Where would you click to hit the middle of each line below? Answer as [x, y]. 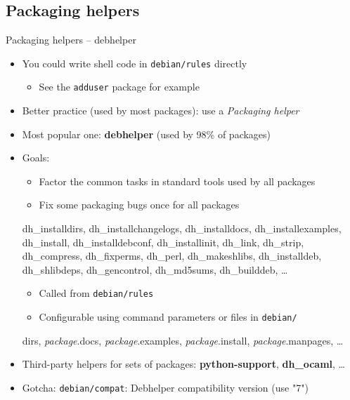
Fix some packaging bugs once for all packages [139, 205]
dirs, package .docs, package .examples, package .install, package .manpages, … [183, 340]
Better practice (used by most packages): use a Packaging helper [161, 111]
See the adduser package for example [119, 87]
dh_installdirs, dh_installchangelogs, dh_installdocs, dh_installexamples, [182, 228]
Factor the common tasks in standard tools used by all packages [177, 181]
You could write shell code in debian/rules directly [135, 63]
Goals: [36, 158]
